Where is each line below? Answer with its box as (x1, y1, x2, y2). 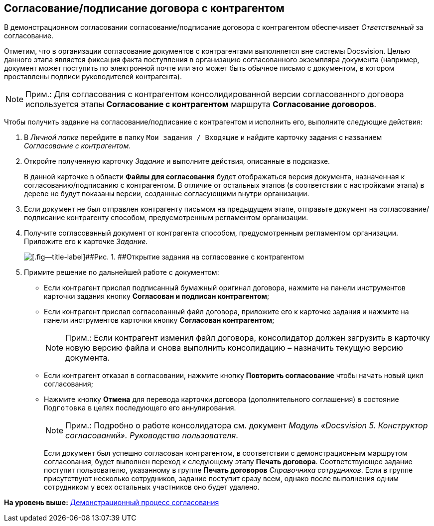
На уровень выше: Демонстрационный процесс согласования (4, 498, 219, 507)
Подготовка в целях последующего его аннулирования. (44, 403, 236, 412)
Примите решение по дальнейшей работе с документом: (24, 268, 219, 277)
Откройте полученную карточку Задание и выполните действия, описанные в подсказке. (24, 157, 330, 166)
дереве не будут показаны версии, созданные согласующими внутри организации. (24, 189, 309, 198)
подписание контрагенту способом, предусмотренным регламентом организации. (24, 213, 308, 222)
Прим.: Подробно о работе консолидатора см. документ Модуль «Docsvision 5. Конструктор (65, 420, 428, 431)
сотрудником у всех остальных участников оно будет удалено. (44, 483, 260, 492)
